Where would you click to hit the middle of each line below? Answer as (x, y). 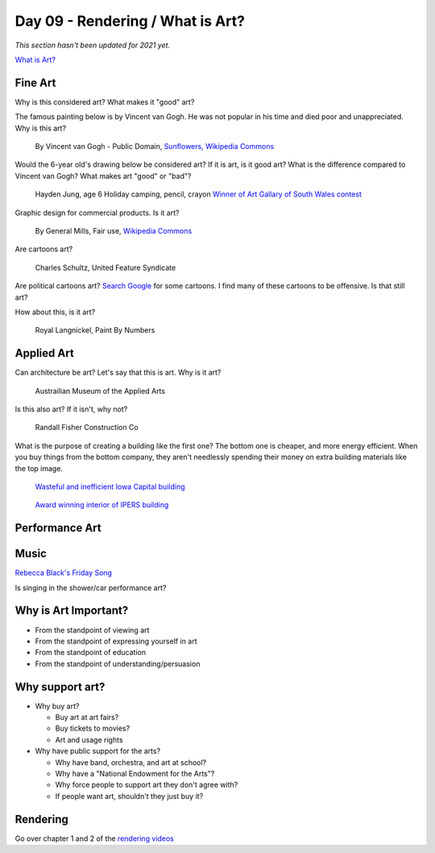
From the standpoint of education (91, 652)
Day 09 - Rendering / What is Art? (130, 21)
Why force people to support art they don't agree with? (147, 785)
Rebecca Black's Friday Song (64, 573)
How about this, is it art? (55, 312)
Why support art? (60, 687)
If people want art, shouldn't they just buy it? (129, 796)
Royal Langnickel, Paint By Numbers (95, 330)
